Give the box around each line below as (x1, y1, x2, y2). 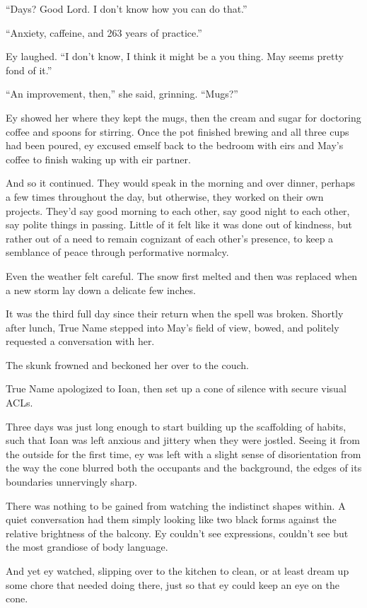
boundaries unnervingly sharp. (6, 474, 137, 489)
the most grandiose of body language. (6, 539, 168, 554)
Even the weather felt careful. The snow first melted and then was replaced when (6, 268, 358, 283)
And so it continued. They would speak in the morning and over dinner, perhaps (6, 175, 355, 190)
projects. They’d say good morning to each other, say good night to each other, (6, 203, 350, 218)
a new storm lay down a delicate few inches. (6, 282, 196, 297)
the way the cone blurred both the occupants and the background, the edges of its (6, 460, 362, 475)
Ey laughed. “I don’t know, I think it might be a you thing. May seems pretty (6, 49, 344, 64)
